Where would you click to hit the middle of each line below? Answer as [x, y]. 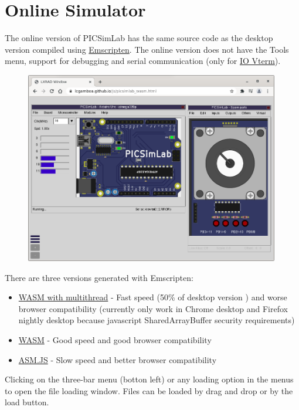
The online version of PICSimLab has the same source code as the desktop [139, 38]
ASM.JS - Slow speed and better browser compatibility [118, 359]
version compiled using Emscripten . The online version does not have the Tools [147, 49]
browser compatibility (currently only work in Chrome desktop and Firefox [153, 308]
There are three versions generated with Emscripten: [99, 277]
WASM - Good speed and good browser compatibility [115, 340]
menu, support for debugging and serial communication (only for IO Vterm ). [143, 61]
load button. [27, 402]
